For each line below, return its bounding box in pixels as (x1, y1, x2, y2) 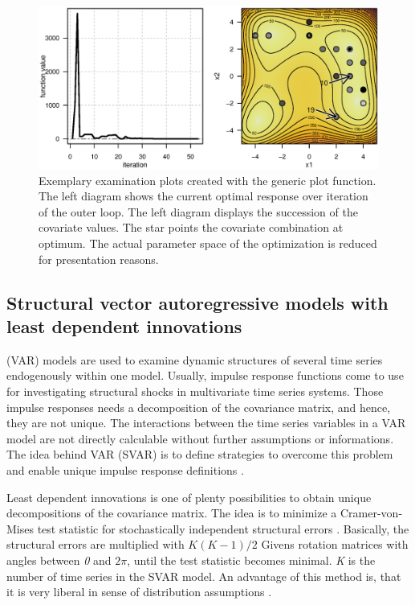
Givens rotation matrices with (261, 536, 409, 553)
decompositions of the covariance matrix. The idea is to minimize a (6, 504, 337, 521)
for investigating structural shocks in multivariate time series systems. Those (6, 383, 384, 399)
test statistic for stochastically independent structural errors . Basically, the (37, 520, 409, 537)
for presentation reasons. (39, 250, 159, 267)
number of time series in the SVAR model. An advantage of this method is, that (6, 567, 401, 584)
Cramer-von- (340, 504, 403, 521)
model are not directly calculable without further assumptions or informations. (6, 430, 394, 447)
